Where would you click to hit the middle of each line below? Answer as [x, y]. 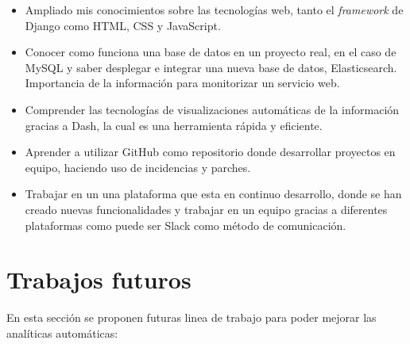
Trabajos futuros [99, 279]
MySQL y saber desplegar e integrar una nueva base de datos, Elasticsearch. [211, 67]
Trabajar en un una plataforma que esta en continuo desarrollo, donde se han [213, 194]
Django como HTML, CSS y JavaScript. [123, 25]
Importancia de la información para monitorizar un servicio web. [182, 83]
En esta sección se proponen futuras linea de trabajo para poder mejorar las [191, 317]
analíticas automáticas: [62, 333]
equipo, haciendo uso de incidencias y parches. [138, 167]
